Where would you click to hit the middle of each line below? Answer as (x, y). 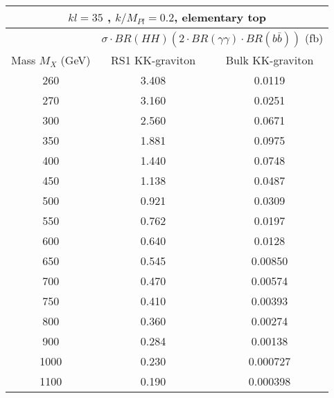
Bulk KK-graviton (270, 60)
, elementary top (220, 17)
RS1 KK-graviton (153, 60)
